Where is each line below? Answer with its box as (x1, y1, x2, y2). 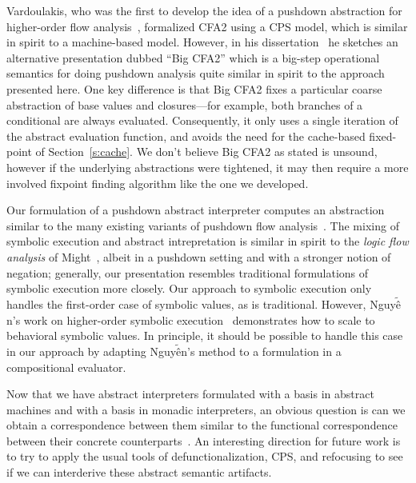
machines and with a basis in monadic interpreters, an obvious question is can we (6, 401, 406, 417)
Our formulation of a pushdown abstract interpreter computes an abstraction (6, 202, 385, 218)
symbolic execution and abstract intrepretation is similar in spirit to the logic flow (6, 233, 409, 249)
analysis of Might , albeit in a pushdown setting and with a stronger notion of (6, 248, 391, 265)
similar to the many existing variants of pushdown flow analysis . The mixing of (6, 217, 399, 234)
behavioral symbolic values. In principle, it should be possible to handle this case (6, 327, 403, 344)
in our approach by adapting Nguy (6, 342, 177, 359)
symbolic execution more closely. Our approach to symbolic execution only (6, 280, 372, 297)
